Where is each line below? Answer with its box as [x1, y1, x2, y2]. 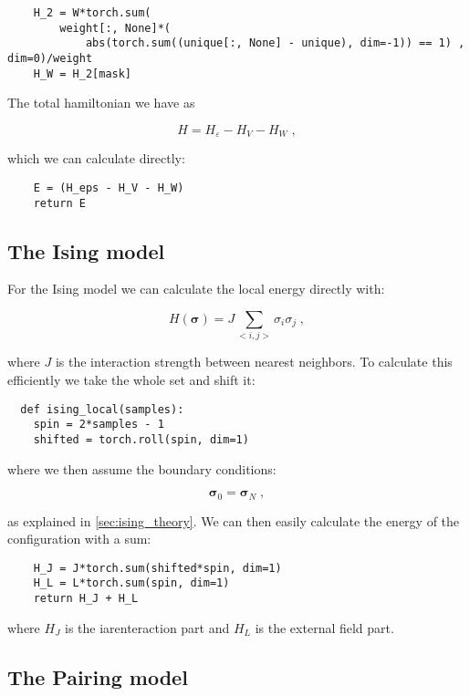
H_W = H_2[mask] [33, 67, 132, 80]
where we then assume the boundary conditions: [7, 459, 277, 478]
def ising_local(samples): [20, 402, 184, 416]
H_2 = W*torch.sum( [33, 6, 151, 19]
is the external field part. [255, 618, 394, 637]
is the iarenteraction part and [65, 618, 230, 637]
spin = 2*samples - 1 [33, 418, 164, 431]
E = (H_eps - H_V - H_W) [33, 181, 184, 194]
